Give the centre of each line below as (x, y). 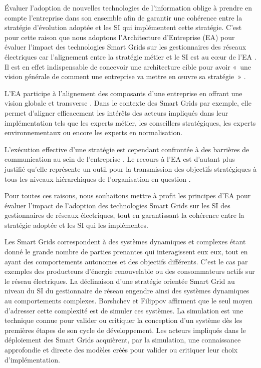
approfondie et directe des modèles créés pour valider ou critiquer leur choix (121, 349)
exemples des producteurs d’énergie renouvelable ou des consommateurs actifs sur (130, 271)
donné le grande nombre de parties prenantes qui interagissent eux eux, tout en (126, 252)
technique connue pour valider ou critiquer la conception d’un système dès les (123, 320)
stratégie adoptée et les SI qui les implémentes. (76, 225)
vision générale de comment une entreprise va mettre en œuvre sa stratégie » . (125, 76)
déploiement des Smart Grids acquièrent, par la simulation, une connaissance (123, 340)
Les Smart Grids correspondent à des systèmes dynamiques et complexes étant (125, 242)
